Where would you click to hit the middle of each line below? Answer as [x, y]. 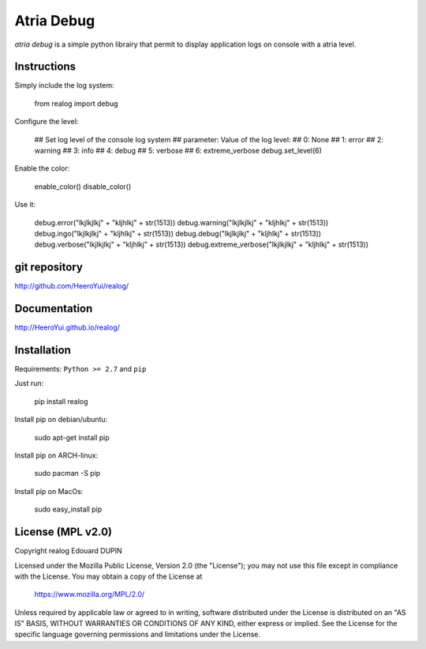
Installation [43, 350]
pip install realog [61, 401]
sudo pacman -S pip [67, 474]
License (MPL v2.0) [63, 532]
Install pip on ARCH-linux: [56, 455]
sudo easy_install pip [68, 509]
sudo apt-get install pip [72, 437]
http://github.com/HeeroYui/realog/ [72, 286]
